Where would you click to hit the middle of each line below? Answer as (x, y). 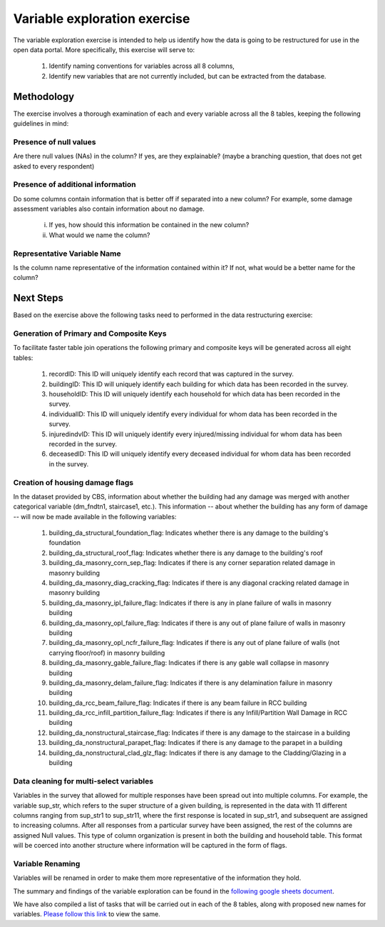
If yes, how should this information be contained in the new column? (149, 225)
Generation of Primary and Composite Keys (90, 334)
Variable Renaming (47, 863)
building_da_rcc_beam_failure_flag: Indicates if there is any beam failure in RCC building (178, 703)
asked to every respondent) (54, 166)
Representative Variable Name (67, 254)
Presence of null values (55, 141)
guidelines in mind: (41, 124)
